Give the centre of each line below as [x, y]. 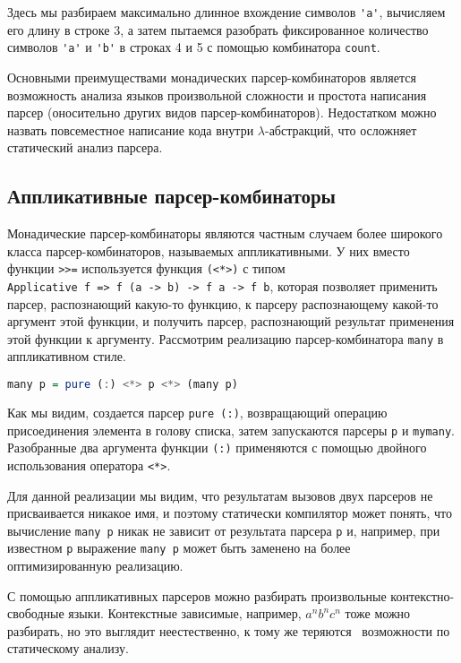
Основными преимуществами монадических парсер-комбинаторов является [212, 77]
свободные [36, 613]
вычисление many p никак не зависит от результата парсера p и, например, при [224, 530]
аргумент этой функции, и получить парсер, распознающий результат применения [231, 321]
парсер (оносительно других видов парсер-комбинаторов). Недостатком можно [222, 112]
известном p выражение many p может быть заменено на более [179, 548]
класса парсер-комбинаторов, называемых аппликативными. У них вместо [209, 250]
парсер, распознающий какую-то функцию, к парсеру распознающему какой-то [223, 303]
